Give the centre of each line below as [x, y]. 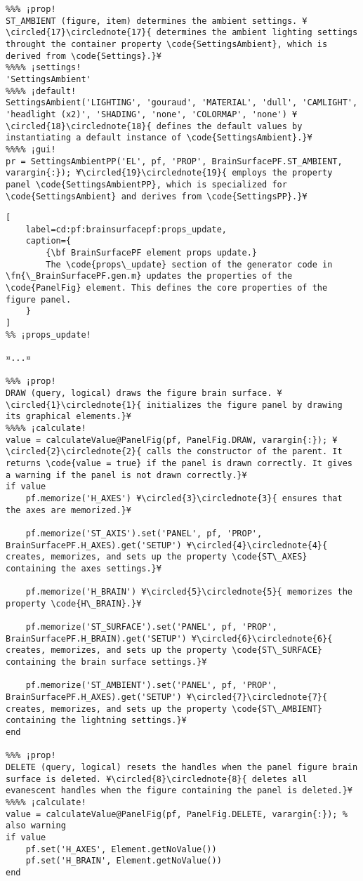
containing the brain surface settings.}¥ [106, 662]
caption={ [48, 241]
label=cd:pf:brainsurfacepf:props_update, [126, 229]
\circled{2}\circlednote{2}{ [74, 452]
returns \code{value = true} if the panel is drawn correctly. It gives [179, 463]
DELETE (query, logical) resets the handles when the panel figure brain [182, 767]
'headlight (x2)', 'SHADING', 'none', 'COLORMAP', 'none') [146, 114]
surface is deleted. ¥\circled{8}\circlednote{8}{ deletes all [157, 779]
